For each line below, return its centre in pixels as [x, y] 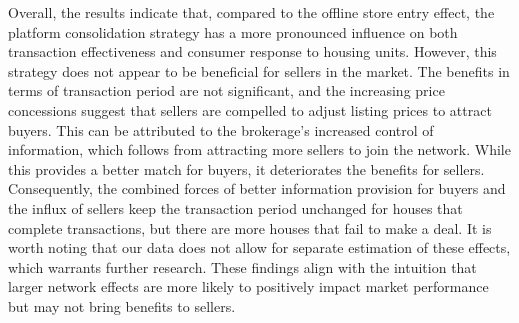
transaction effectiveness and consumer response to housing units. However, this [252, 51]
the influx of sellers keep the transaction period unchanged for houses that [235, 207]
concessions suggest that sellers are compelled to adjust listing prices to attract [250, 109]
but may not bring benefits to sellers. [122, 305]
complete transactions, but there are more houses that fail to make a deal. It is [250, 227]
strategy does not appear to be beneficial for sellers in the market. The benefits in [259, 70]
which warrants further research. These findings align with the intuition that [242, 266]
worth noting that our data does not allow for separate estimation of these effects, [259, 247]
